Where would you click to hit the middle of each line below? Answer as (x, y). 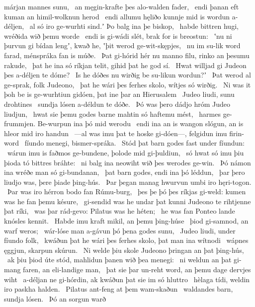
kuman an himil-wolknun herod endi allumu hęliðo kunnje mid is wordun (117, 16)
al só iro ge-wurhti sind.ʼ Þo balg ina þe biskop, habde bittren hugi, (134, 26)
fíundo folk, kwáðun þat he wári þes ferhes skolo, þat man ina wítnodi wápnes (126, 240)
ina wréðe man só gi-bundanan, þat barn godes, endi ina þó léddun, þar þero (125, 172)
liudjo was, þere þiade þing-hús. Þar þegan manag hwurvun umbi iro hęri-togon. (128, 182)
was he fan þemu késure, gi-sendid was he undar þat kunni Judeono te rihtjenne (127, 201)
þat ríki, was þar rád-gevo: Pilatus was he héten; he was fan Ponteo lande (120, 211)
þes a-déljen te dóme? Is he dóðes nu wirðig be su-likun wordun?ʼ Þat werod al (127, 75)
